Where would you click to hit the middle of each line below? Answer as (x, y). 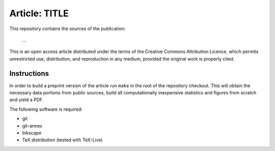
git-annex (32, 125)
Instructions (29, 73)
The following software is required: (46, 109)
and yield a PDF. (26, 100)
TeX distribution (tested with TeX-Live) (62, 140)
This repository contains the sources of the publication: (67, 29)
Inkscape (32, 133)
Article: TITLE (39, 13)
